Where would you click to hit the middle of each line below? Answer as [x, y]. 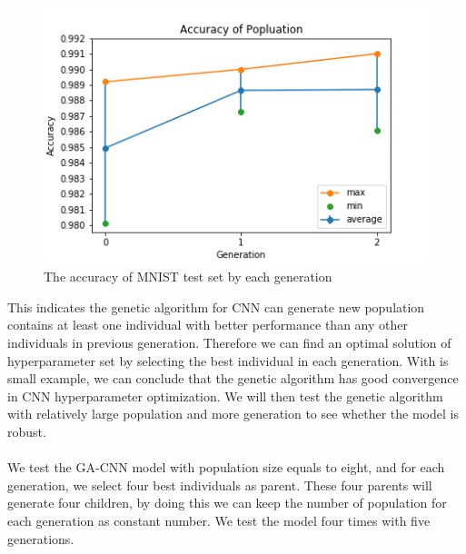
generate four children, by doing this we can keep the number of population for [227, 503]
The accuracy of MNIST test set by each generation [188, 277]
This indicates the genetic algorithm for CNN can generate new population [216, 307]
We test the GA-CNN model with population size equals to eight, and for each [226, 467]
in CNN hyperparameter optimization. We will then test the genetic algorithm [225, 396]
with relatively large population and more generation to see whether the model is [233, 414]
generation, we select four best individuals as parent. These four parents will [220, 485]
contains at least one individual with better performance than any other [208, 325]
